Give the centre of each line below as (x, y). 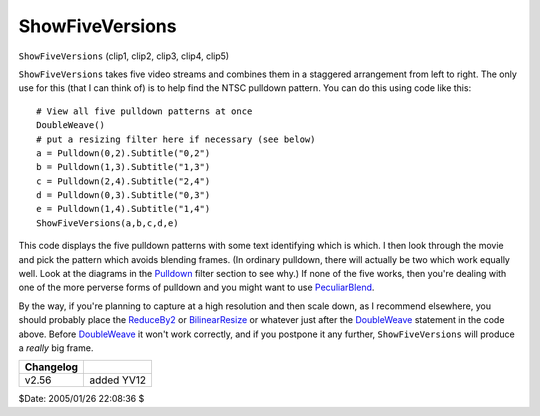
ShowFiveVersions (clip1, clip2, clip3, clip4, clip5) (124, 56)
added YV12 (118, 380)
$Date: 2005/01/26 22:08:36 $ (81, 399)
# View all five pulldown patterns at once (144, 111)
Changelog (51, 367)
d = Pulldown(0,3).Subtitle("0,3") (123, 195)
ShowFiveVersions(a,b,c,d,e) (107, 223)
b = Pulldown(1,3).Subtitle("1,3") (123, 167)
